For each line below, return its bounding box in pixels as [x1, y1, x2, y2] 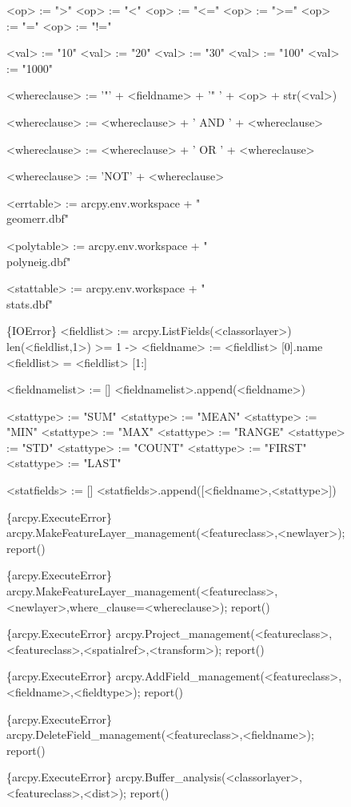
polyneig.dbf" [6, 252, 71, 269]
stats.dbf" [6, 295, 53, 312]
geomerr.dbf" [6, 210, 70, 227]
